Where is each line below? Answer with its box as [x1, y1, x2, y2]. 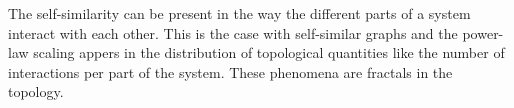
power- [462, 22, 504, 43]
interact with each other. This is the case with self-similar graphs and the [8, 22, 458, 43]
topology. [8, 81, 64, 102]
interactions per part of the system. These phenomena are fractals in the [8, 61, 453, 82]
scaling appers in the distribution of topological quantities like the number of [33, 42, 505, 63]
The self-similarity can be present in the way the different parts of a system [8, 3, 471, 23]
